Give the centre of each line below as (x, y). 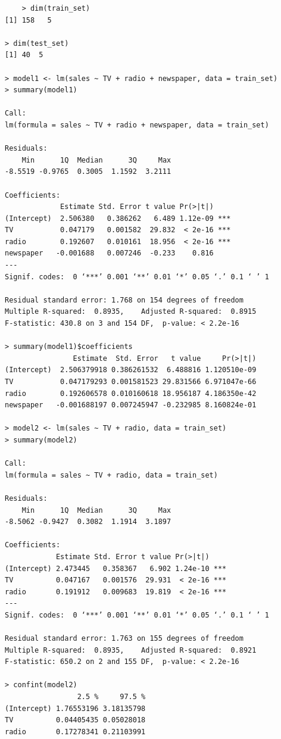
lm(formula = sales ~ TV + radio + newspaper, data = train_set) (137, 125)
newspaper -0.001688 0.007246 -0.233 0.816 (109, 253)
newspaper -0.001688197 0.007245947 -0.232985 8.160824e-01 (131, 405)
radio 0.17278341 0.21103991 (75, 732)
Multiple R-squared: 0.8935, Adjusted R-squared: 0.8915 (131, 312)
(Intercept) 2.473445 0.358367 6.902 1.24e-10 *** (116, 568)
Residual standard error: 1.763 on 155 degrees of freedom (124, 639)
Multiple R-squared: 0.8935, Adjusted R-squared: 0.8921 (131, 650)
